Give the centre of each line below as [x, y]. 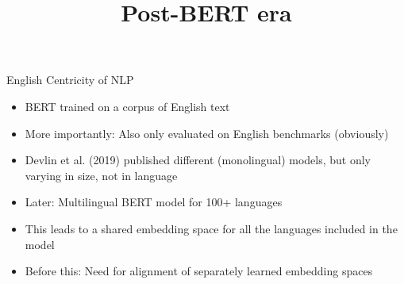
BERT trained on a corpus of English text [127, 106]
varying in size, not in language [101, 175]
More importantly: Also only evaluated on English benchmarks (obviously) [207, 133]
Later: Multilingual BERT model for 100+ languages [154, 202]
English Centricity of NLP [70, 80]
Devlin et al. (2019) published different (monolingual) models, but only [198, 160]
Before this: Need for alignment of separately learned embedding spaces [199, 271]
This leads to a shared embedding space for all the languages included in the [211, 228]
